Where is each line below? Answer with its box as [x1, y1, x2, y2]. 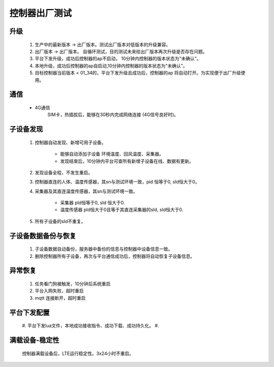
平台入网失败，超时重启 [35, 288, 84, 294]
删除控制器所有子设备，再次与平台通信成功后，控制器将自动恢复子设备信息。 [35, 253, 195, 259]
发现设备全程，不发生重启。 [35, 169, 93, 175]
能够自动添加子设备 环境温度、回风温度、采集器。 [60, 151, 164, 157]
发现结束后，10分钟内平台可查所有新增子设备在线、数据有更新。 [60, 158, 194, 164]
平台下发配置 [9, 308, 50, 317]
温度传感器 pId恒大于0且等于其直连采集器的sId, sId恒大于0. [60, 207, 184, 213]
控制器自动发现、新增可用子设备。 [35, 139, 106, 145]
